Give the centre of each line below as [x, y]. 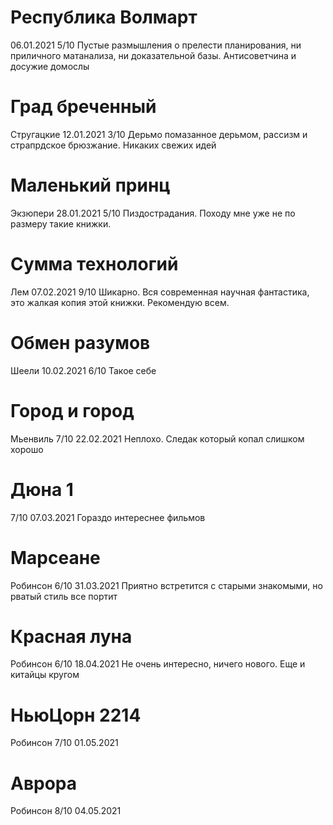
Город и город [72, 410]
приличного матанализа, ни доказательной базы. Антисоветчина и [153, 55]
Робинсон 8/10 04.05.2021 [66, 811]
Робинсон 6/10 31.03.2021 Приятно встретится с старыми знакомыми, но [166, 585]
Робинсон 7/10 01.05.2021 [64, 743]
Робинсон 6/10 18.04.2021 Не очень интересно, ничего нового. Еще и [158, 664]
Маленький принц [90, 185]
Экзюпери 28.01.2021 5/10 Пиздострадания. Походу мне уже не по [153, 213]
